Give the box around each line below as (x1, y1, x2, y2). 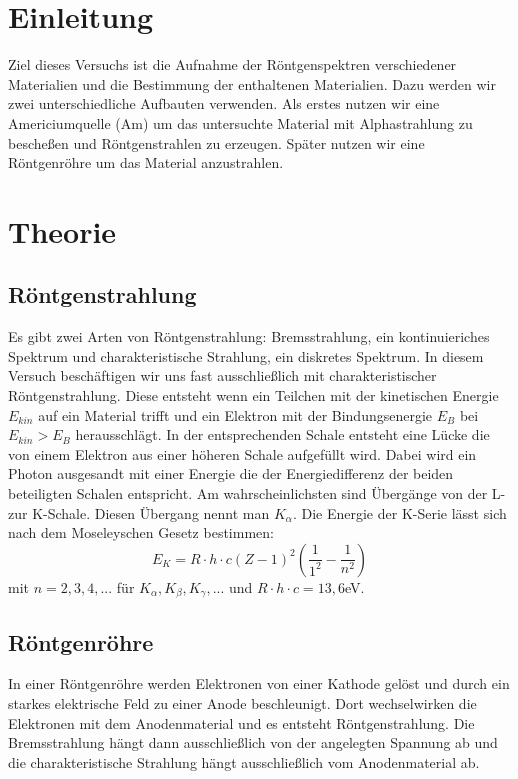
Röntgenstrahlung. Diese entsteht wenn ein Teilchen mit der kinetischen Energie (8, 385, 499, 406)
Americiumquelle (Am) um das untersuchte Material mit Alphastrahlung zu (8, 112, 473, 133)
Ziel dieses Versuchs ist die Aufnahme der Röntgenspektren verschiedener (8, 54, 457, 75)
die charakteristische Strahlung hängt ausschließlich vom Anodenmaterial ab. (8, 751, 480, 772)
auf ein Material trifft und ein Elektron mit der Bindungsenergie (38, 404, 433, 425)
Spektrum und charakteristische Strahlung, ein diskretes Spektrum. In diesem (8, 345, 484, 366)
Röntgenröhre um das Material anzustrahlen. (8, 152, 284, 173)
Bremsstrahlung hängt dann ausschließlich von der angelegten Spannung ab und (8, 732, 498, 753)
